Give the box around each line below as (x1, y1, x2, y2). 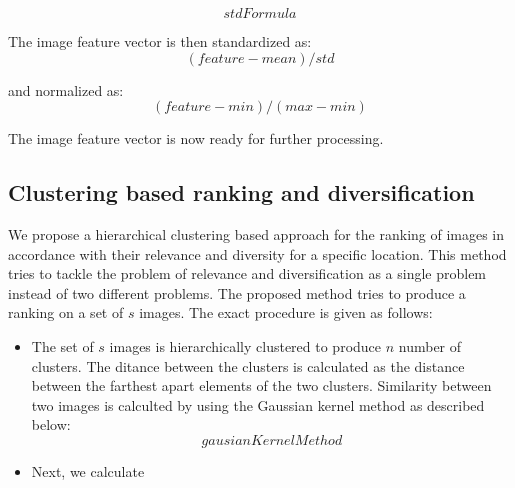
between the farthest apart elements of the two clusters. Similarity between (31, 375, 492, 396)
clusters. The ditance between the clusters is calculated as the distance (31, 355, 465, 376)
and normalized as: (8, 79, 124, 100)
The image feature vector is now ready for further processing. (8, 128, 384, 149)
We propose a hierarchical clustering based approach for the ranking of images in (8, 223, 505, 244)
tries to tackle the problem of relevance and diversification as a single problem (8, 263, 487, 284)
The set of (31, 335, 94, 356)
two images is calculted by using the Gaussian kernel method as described (31, 394, 485, 415)
